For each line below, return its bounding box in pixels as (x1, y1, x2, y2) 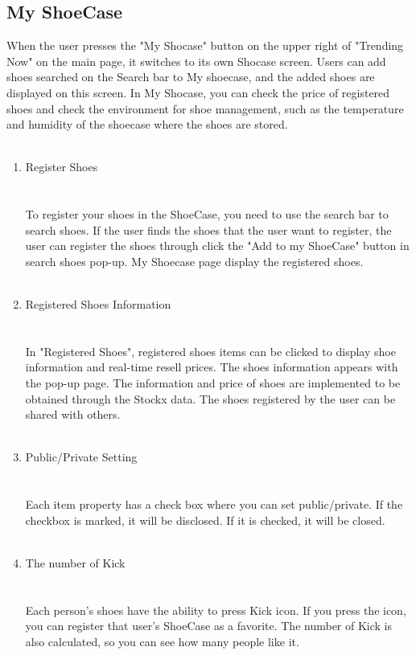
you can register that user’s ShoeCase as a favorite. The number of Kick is (25, 617, 393, 634)
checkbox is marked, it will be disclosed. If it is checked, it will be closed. (25, 511, 385, 528)
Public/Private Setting (25, 448, 138, 465)
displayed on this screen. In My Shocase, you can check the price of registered (6, 84, 390, 100)
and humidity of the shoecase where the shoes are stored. (6, 116, 288, 133)
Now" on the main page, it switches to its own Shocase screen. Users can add (6, 52, 386, 69)
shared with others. (25, 406, 121, 423)
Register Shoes (25, 158, 98, 175)
